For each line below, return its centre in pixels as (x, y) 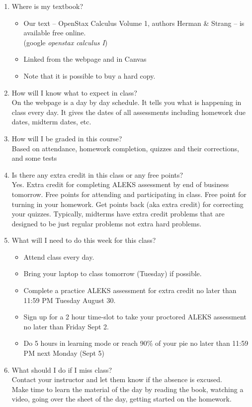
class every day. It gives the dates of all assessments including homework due (128, 112)
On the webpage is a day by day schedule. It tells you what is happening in (126, 102)
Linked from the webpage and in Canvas (85, 59)
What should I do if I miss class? (62, 369)
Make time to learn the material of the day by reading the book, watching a (127, 389)
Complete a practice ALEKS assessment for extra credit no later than (130, 290)
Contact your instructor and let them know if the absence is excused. (117, 379)
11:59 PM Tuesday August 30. (70, 300)
